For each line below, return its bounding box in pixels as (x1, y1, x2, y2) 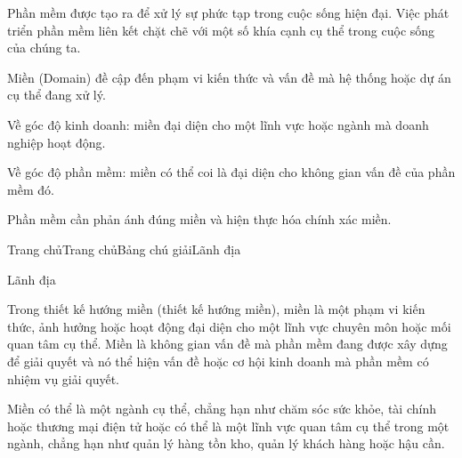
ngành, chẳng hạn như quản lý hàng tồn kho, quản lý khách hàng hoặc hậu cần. (7, 434, 445, 453)
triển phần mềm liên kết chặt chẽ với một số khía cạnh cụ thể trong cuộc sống (7, 20, 435, 39)
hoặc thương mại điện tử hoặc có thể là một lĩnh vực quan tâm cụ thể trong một (7, 416, 450, 435)
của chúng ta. (7, 38, 81, 57)
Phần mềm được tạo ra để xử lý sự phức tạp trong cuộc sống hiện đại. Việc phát (7, 4, 450, 21)
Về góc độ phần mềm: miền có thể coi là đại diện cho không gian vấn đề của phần (7, 163, 456, 181)
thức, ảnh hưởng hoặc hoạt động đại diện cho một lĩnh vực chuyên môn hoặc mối (7, 317, 451, 335)
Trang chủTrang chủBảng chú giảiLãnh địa (7, 239, 241, 258)
